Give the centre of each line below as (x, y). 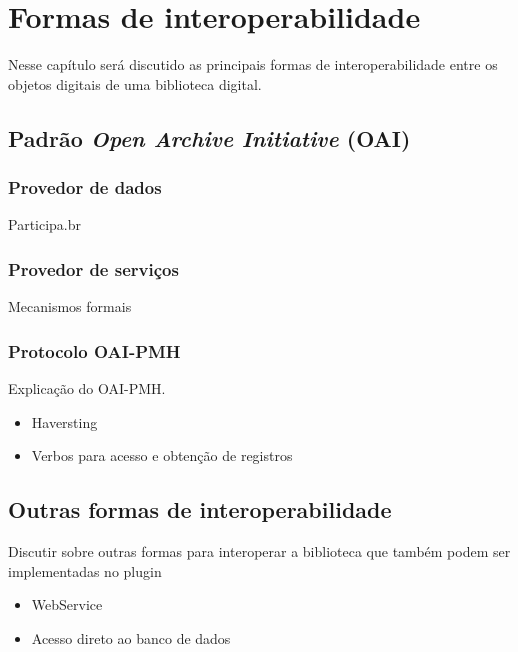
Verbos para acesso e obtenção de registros (162, 455)
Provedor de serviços (93, 268)
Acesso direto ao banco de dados (131, 637)
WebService (67, 604)
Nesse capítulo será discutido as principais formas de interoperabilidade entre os (253, 64)
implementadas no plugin (85, 570)
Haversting (64, 421)
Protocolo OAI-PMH (94, 350)
